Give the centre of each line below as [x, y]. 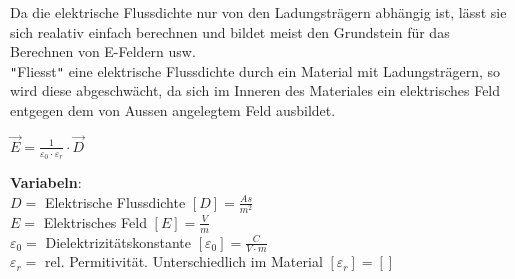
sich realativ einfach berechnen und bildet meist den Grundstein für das [230, 31]
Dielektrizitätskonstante [118, 241]
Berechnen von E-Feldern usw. [103, 51]
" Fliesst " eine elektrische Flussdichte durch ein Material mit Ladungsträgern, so [255, 70]
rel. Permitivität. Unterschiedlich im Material [184, 261]
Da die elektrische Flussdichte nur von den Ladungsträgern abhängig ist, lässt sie [258, 12]
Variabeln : [46, 182]
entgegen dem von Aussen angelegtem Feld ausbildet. [173, 110]
